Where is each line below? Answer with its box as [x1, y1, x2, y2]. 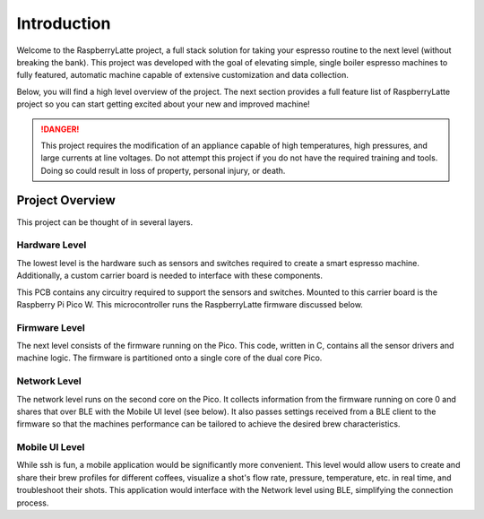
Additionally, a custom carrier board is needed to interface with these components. [16, 270, 323, 281]
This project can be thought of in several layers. [16, 216, 194, 228]
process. [16, 497, 49, 508]
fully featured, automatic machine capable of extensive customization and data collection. [16, 70, 349, 81]
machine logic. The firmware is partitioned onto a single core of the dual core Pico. [16, 352, 323, 363]
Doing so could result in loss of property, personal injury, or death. [40, 165, 286, 176]
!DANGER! [40, 124, 80, 134]
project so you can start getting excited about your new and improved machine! [16, 99, 311, 109]
